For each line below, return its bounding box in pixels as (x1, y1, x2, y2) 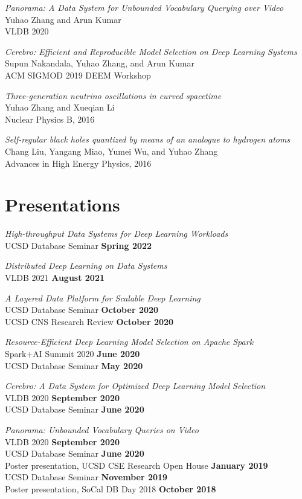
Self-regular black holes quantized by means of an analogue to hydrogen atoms (5, 133, 291, 146)
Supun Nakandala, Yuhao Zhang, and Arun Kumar (5, 57, 195, 69)
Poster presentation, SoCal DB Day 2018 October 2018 (5, 482, 216, 495)
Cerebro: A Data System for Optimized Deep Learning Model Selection (5, 379, 266, 392)
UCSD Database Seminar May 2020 (5, 359, 143, 372)
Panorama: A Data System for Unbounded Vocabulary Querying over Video (5, 1, 284, 13)
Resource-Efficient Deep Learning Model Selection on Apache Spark (5, 335, 254, 348)
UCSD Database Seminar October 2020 (5, 303, 159, 316)
